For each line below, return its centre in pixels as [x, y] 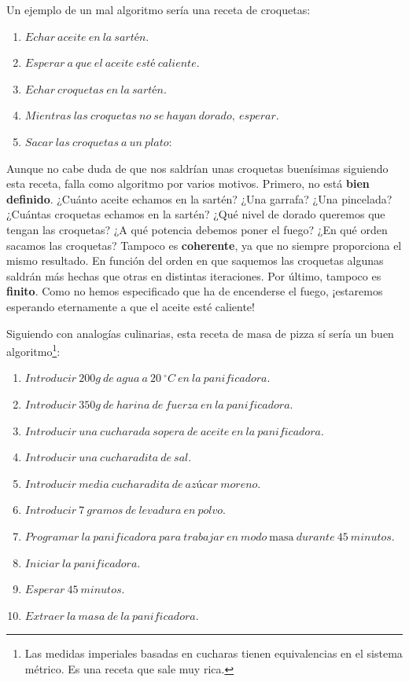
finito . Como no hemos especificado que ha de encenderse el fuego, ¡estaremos [195, 291]
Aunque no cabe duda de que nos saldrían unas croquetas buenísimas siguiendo [197, 168]
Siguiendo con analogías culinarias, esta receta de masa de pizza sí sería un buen [200, 333]
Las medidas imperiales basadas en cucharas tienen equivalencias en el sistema [214, 653]
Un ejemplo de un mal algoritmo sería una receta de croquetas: [158, 9]
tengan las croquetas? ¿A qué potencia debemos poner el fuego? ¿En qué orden [197, 229]
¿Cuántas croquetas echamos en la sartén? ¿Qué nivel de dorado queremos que [196, 214]
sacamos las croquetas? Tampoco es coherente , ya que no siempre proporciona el [204, 245]
